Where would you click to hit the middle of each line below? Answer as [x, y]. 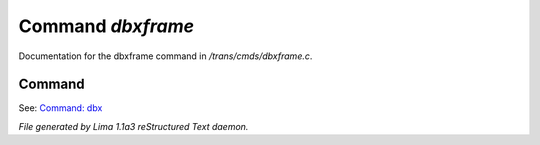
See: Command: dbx [60, 108]
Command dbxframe [106, 26]
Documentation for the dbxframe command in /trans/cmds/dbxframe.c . [165, 56]
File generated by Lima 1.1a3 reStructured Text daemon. [133, 126]
